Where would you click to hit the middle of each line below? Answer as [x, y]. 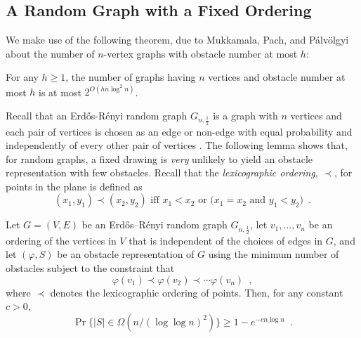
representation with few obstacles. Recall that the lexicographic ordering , [162, 173]
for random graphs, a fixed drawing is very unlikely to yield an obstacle [159, 158]
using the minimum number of [274, 254]
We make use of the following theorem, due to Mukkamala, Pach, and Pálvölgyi [177, 40]
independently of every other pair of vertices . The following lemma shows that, [177, 145]
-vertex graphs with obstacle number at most [201, 53]
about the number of [50, 53]
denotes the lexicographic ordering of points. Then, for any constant [197, 292]
